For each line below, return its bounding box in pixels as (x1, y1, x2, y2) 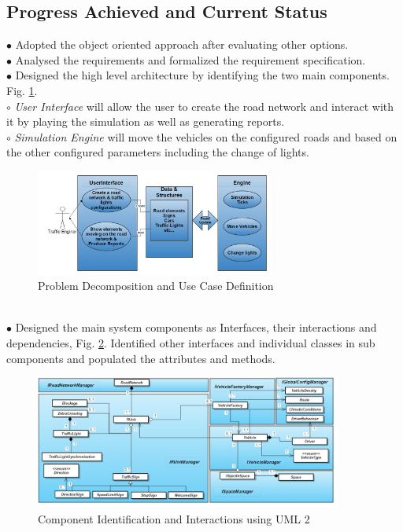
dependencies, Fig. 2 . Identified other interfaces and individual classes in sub (6, 334, 375, 350)
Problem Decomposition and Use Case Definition (38, 277, 274, 294)
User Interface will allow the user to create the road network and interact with (14, 97, 394, 114)
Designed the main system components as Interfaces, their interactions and (15, 319, 377, 336)
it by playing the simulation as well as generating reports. (6, 113, 285, 130)
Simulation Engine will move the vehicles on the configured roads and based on (14, 128, 397, 145)
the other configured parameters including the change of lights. (6, 144, 309, 160)
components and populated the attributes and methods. (6, 350, 275, 366)
